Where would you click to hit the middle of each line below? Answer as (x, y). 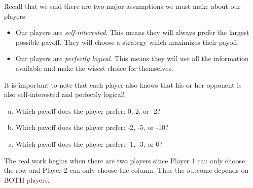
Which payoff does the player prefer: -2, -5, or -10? (92, 127)
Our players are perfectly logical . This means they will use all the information (132, 58)
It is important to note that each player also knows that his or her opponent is (123, 84)
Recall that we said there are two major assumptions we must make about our (122, 6)
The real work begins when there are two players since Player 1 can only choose (125, 160)
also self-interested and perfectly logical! (64, 94)
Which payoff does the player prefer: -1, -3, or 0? (89, 143)
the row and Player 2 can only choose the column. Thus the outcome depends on (126, 170)
